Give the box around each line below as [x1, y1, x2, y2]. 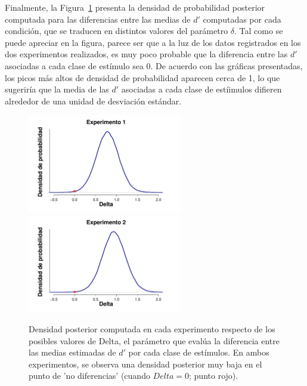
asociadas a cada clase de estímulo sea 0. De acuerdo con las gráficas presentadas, [5, 59, 303, 72]
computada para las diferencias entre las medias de [5, 13, 191, 25]
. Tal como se [234, 24, 283, 37]
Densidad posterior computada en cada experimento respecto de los [29, 322, 275, 335]
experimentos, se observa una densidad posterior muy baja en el [29, 357, 262, 370]
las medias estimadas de [29, 346, 116, 359]
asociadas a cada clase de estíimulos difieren [121, 83, 282, 95]
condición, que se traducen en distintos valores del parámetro [5, 24, 228, 37]
